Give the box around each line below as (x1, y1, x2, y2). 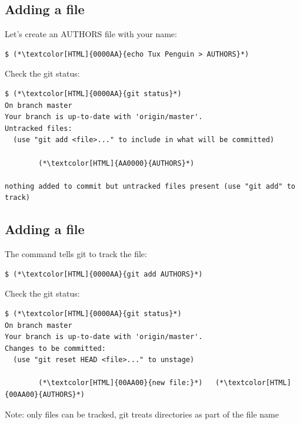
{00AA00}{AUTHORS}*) (5, 390, 85, 399)
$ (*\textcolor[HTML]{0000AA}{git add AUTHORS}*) (5, 269, 203, 278)
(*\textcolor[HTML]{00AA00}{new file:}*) (38, 379, 203, 387)
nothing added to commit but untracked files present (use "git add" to (5, 182, 295, 190)
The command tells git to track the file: (5, 248, 147, 260)
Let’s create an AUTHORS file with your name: (5, 28, 177, 40)
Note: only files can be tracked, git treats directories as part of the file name (5, 407, 279, 420)
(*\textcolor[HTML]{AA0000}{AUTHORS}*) (38, 159, 195, 167)
